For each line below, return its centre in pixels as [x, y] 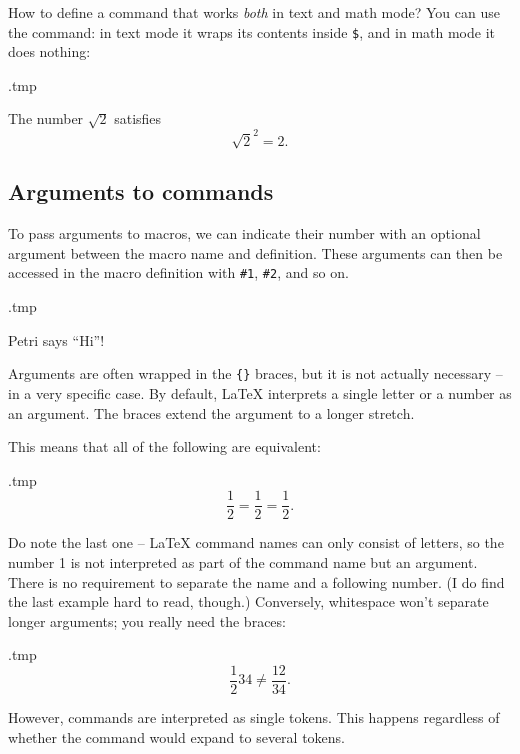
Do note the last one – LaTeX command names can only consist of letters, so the [256, 542]
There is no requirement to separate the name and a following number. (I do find [256, 581]
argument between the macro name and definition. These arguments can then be [255, 252]
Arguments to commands [141, 191]
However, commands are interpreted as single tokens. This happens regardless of [254, 717]
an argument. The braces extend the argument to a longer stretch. [211, 412]
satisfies [138, 118]
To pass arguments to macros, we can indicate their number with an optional [244, 233]
